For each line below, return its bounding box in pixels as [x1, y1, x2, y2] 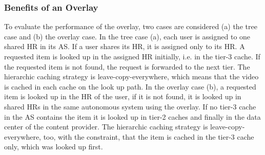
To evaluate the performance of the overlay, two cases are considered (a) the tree [4, 21, 257, 32]
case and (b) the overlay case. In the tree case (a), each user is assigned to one [4, 31, 251, 41]
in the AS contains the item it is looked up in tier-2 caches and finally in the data [4, 111, 261, 122]
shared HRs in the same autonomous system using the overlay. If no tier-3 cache [4, 101, 256, 112]
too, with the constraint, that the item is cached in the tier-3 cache [43, 131, 254, 142]
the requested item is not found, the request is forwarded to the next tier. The [4, 61, 250, 72]
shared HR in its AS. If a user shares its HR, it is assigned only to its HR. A [4, 41, 245, 52]
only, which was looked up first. [4, 141, 103, 152]
